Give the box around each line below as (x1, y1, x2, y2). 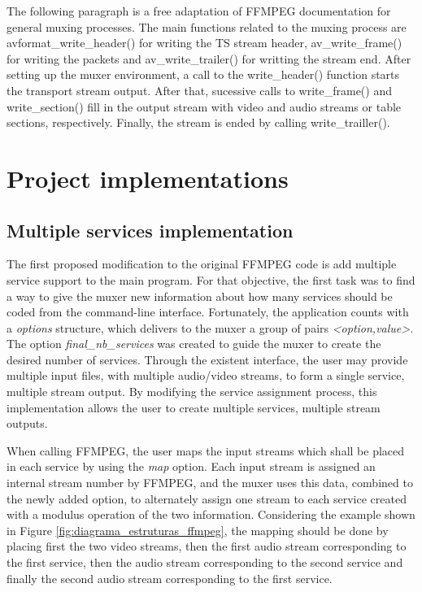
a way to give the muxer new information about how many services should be (7, 287, 393, 304)
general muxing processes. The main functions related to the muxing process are (7, 18, 407, 35)
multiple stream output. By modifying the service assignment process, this (7, 383, 377, 400)
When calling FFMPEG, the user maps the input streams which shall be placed (7, 442, 405, 459)
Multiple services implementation (7, 217, 294, 242)
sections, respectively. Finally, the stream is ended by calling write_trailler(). (7, 114, 390, 131)
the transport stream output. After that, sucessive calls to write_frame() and (7, 81, 392, 98)
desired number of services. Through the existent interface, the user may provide (7, 350, 408, 368)
